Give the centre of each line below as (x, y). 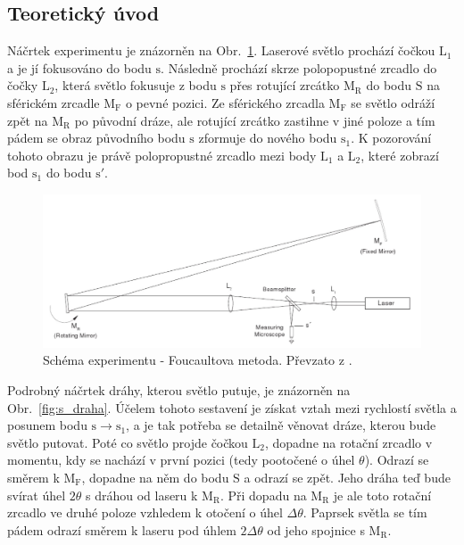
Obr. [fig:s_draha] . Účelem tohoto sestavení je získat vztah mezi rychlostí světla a (232, 407)
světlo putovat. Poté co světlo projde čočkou (128, 442)
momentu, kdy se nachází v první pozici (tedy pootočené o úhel (181, 460)
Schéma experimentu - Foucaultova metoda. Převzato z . (198, 360)
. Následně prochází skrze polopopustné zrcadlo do (299, 67)
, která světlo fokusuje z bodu (136, 85)
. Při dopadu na (263, 495)
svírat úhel (37, 495)
